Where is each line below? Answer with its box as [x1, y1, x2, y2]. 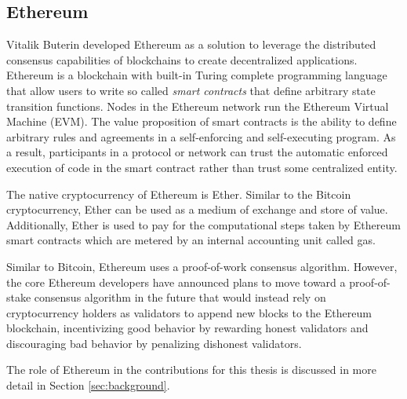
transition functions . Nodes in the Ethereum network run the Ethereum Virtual [6, 97, 389, 114]
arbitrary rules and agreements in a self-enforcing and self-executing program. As [6, 128, 396, 145]
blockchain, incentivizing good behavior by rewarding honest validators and [6, 320, 369, 336]
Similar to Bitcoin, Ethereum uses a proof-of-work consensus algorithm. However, [6, 258, 398, 274]
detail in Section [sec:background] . [6, 377, 170, 394]
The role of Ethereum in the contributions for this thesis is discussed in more [6, 361, 376, 378]
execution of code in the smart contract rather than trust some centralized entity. [6, 159, 398, 175]
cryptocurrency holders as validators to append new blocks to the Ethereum [6, 304, 372, 320]
